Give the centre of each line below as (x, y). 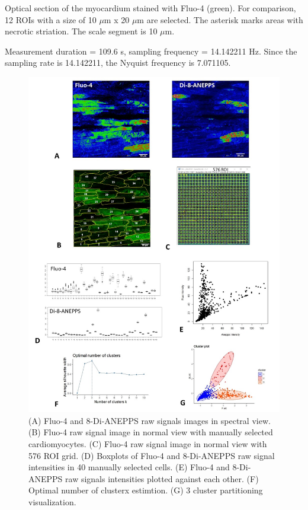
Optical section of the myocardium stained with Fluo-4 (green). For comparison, (150, 8)
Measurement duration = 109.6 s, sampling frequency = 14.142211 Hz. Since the (151, 51)
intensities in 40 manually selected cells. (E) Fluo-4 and (129, 467)
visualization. (52, 502)
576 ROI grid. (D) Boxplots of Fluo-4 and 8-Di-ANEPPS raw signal (152, 455)
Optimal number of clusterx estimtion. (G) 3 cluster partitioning (146, 490)
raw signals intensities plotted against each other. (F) (162, 478)
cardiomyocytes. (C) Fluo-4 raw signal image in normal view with (148, 444)
